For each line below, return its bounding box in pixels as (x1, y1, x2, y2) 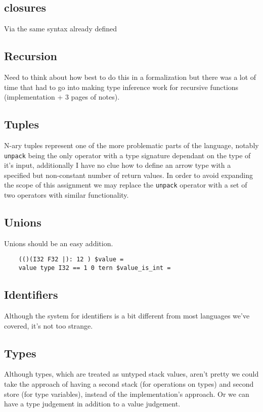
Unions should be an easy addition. (4, 238, 113, 248)
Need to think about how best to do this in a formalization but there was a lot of (4, 72, 256, 82)
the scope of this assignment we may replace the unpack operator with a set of (4, 179, 247, 190)
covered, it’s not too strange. (4, 320, 93, 331)
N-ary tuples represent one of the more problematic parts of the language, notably (4, 140, 259, 150)
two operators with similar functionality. (4, 190, 129, 200)
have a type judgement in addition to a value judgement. (4, 398, 181, 409)
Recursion (4, 48, 58, 64)
